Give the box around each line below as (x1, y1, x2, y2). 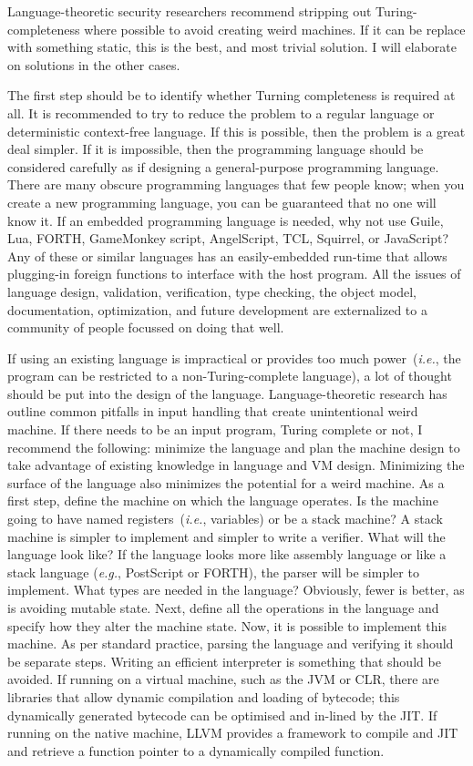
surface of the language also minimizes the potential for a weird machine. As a (7, 473, 445, 492)
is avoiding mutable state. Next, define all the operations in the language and (7, 598, 439, 617)
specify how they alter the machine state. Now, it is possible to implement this (7, 616, 447, 635)
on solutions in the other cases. (7, 55, 180, 74)
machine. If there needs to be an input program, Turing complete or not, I (7, 420, 423, 439)
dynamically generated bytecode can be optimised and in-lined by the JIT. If (7, 705, 437, 724)
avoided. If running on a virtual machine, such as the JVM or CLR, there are (7, 669, 439, 689)
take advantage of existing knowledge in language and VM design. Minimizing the (7, 455, 465, 475)
